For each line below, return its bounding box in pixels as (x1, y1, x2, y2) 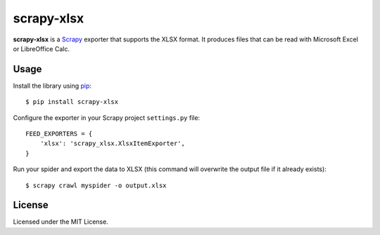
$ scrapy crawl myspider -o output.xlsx (25, 181, 167, 189)
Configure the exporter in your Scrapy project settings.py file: (13, 113, 201, 122)
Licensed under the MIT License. (13, 217, 108, 226)
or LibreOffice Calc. (13, 44, 70, 53)
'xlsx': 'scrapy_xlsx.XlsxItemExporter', (39, 140, 186, 147)
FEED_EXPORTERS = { (25, 130, 93, 138)
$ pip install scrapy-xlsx (25, 98, 119, 106)
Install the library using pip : (13, 81, 91, 90)
